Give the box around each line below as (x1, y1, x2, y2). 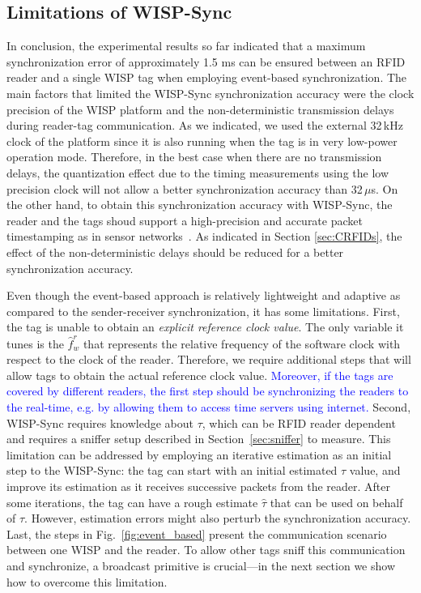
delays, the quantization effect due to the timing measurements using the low (6, 164, 389, 181)
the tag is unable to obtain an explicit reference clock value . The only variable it (6, 318, 404, 335)
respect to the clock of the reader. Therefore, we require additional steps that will (6, 351, 411, 368)
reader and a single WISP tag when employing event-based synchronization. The (6, 69, 407, 86)
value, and (349, 462, 401, 479)
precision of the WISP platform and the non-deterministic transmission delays (6, 100, 394, 117)
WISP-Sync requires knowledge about (6, 414, 193, 431)
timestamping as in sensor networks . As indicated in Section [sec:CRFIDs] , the (6, 228, 402, 245)
